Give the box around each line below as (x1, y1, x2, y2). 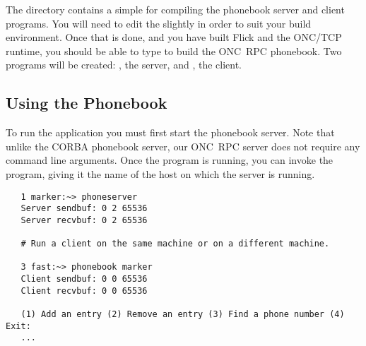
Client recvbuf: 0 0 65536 (20, 285, 148, 296)
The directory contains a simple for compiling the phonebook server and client (6, 2, 345, 16)
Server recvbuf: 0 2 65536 (20, 215, 148, 225)
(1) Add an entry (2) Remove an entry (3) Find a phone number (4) (20, 309, 345, 320)
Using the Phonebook (6, 92, 167, 114)
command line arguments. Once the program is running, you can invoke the (6, 153, 333, 167)
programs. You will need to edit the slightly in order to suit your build (6, 16, 312, 30)
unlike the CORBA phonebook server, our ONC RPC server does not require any (6, 138, 360, 153)
